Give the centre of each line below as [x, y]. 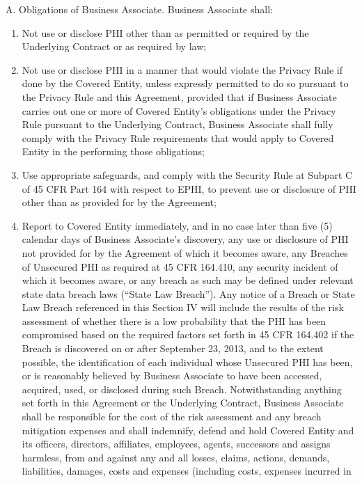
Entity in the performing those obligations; [113, 151]
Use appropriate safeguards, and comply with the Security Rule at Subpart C [187, 174]
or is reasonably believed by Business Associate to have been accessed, [172, 375]
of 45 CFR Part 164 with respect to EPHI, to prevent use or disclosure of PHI [189, 188]
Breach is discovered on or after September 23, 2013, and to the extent [173, 348]
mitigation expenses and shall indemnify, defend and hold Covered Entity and [188, 430]
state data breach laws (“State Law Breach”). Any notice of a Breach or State [188, 293]
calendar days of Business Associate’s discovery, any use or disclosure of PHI [185, 239]
